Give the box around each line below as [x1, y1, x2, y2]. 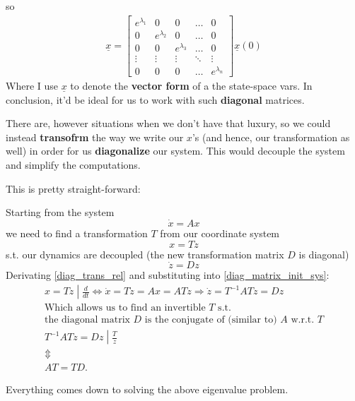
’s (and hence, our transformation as [192, 129, 350, 144]
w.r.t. [291, 315, 315, 325]
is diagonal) [298, 246, 349, 261]
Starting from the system [6, 205, 115, 220]
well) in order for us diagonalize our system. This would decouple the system [6, 143, 345, 158]
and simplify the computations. [6, 157, 141, 172]
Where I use [6, 78, 58, 93]
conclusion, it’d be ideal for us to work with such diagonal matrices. [6, 92, 305, 107]
